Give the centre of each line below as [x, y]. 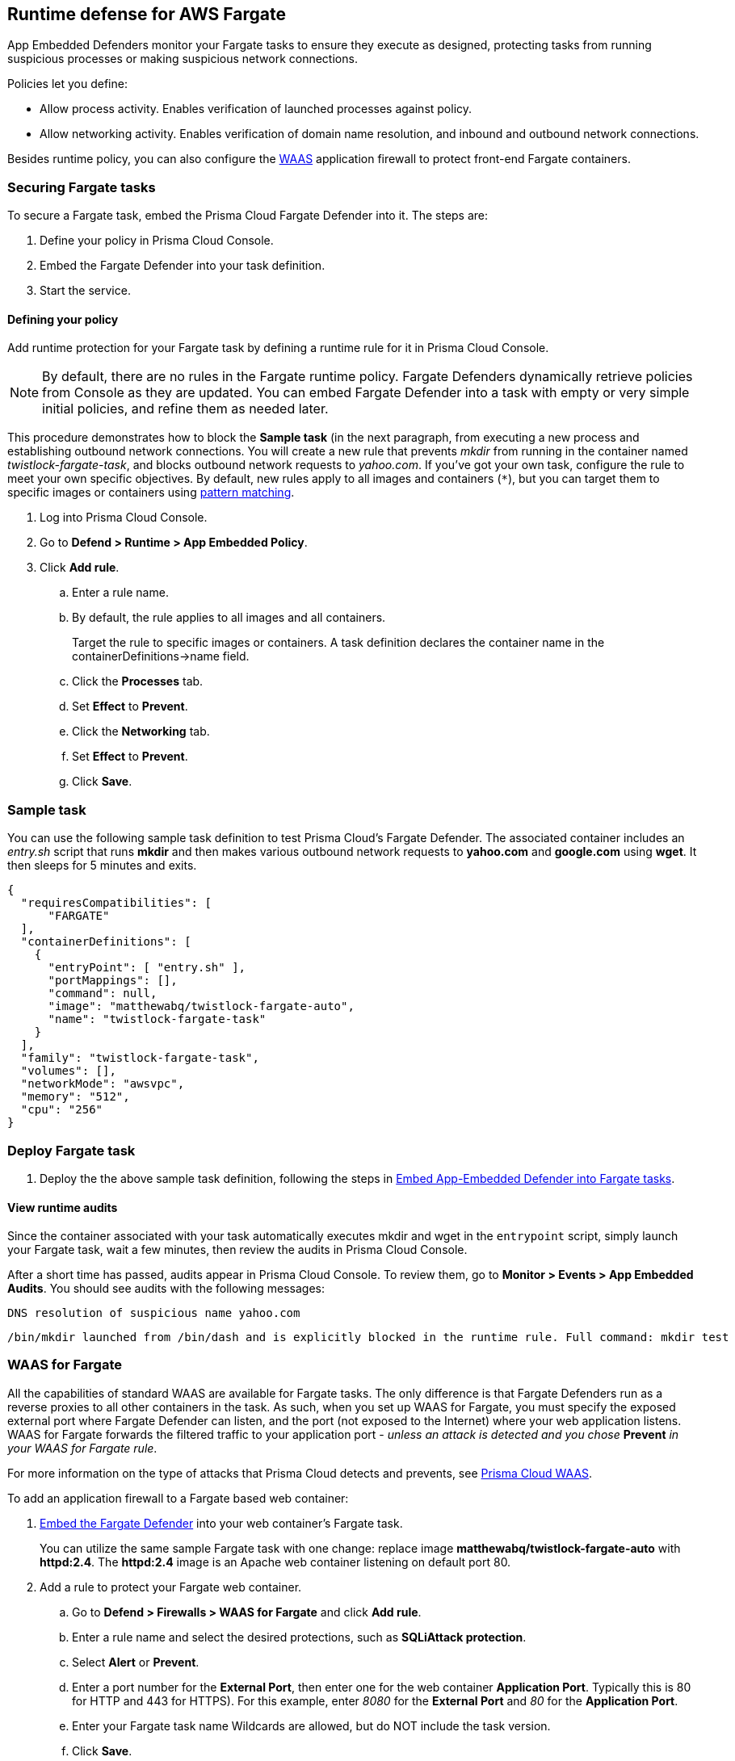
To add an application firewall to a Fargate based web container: [178, 1498]
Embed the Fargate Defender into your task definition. [183, 266]
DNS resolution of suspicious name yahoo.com [154, 1313]
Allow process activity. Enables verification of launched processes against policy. [256, 109]
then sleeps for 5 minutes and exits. [102, 866]
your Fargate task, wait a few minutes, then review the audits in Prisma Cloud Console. [237, 1250]
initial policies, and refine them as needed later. [185, 409]
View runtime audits [63, 1207]
